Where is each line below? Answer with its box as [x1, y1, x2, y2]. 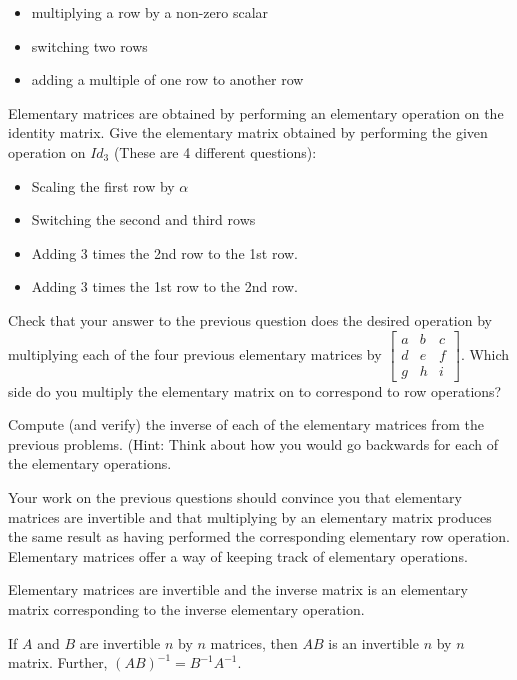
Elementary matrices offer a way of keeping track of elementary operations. [8, 545, 468, 566]
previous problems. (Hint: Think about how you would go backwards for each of [8, 433, 499, 454]
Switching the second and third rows [31, 209, 256, 230]
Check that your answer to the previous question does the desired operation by [8, 309, 492, 330]
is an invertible [328, 632, 419, 653]
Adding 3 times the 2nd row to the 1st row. [31, 242, 299, 263]
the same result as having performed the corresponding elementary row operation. [8, 526, 510, 547]
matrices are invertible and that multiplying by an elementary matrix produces [8, 506, 492, 527]
